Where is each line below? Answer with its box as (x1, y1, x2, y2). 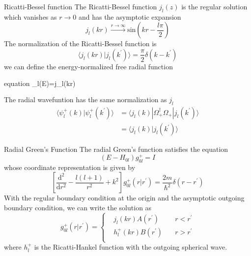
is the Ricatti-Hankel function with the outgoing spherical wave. (34, 242, 227, 252)
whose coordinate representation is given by (4, 162, 136, 172)
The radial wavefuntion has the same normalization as (4, 94, 167, 105)
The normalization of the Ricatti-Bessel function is (4, 38, 157, 49)
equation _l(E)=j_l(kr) (4, 78, 76, 88)
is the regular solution (181, 1, 248, 11)
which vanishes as (4, 11, 57, 22)
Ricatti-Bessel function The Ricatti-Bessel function (4, 1, 157, 11)
